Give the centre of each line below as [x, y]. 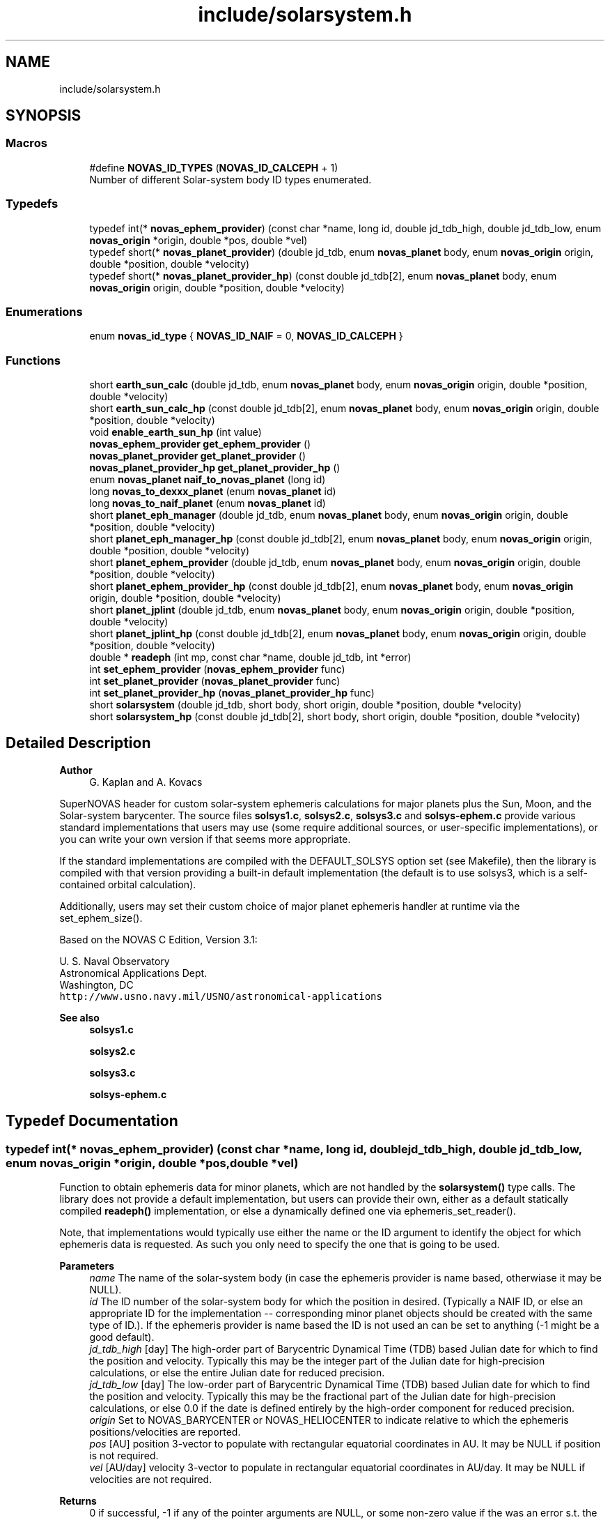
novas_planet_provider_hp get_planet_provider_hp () [215, 468]
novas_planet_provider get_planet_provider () [198, 456]
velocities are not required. [151, 1480]
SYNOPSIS [44, 116]
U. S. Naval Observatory [115, 961]
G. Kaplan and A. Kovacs [146, 782]
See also [79, 1017]
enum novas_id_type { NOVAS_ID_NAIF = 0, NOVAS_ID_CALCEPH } [246, 336]
